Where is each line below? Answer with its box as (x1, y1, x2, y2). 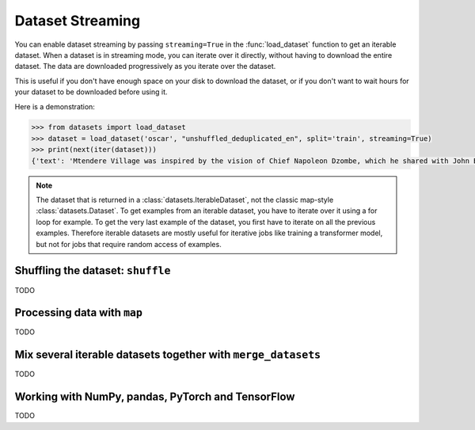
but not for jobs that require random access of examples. (36, 239, 222, 249)
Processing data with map (14, 306, 142, 320)
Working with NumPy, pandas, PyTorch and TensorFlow (14, 390, 295, 404)
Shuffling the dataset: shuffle (14, 264, 171, 277)
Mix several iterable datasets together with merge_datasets (14, 348, 321, 362)
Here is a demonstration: (14, 101, 95, 111)
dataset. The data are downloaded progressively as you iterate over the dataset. (14, 62, 276, 71)
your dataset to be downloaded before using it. (14, 87, 168, 97)
